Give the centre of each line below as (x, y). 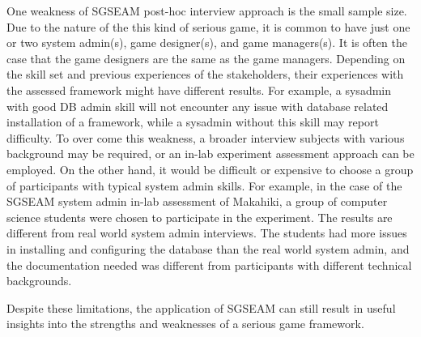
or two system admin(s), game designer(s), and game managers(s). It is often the (207, 43)
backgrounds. (39, 281)
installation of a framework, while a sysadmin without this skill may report (193, 122)
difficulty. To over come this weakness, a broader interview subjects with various (206, 137)
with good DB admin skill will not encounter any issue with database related (198, 106)
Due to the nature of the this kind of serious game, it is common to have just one (208, 26)
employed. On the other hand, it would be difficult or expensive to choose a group (210, 169)
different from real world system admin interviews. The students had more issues (207, 233)
